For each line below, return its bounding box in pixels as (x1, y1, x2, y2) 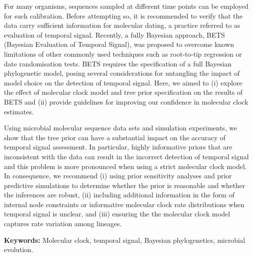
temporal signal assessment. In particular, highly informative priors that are (4, 142, 232, 152)
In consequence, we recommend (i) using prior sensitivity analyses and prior (4, 171, 232, 181)
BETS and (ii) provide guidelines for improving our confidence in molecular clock (4, 96, 249, 107)
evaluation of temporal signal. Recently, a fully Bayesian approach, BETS (4, 29, 225, 40)
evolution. (4, 244, 33, 255)
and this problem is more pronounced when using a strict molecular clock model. (4, 161, 247, 171)
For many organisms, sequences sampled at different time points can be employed (4, 1, 249, 11)
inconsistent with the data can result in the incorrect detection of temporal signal (4, 151, 249, 161)
